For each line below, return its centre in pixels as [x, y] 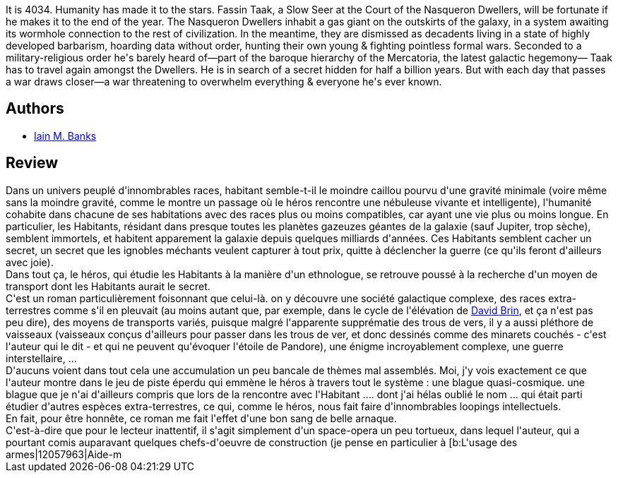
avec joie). [30, 262]
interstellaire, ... [41, 358]
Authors [35, 109]
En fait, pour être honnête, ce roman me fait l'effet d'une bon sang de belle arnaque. [201, 418]
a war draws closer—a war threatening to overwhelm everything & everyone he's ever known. [224, 82]
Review [32, 163]
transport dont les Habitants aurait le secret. [108, 286]
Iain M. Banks [65, 136]
